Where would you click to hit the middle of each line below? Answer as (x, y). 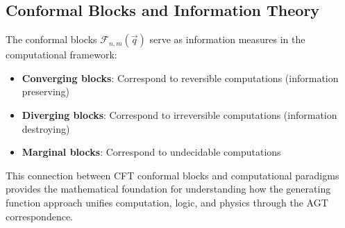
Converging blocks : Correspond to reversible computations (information (180, 78)
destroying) (46, 128)
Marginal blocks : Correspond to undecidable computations (151, 152)
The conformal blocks (51, 39)
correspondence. (39, 216)
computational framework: (61, 55)
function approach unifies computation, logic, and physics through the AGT (167, 202)
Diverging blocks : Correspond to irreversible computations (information (179, 114)
